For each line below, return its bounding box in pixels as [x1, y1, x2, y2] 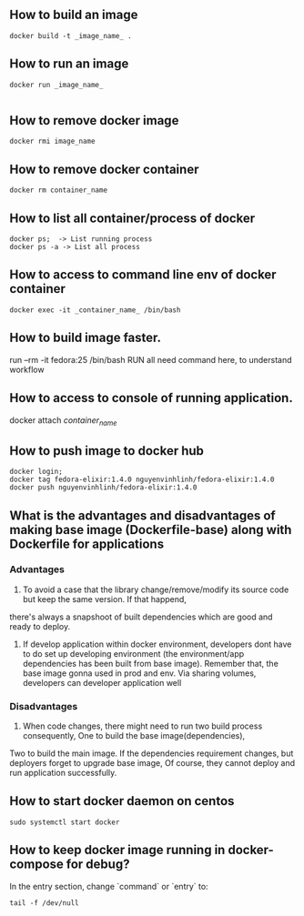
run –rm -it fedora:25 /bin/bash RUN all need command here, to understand [9, 354, 292, 365]
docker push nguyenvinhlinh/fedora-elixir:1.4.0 [9, 483, 198, 492]
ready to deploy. [9, 620, 71, 631]
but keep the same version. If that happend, [22, 593, 187, 604]
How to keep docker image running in [9, 842, 226, 858]
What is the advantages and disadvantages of [9, 508, 276, 523]
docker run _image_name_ [9, 80, 104, 89]
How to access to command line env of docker [9, 267, 277, 283]
